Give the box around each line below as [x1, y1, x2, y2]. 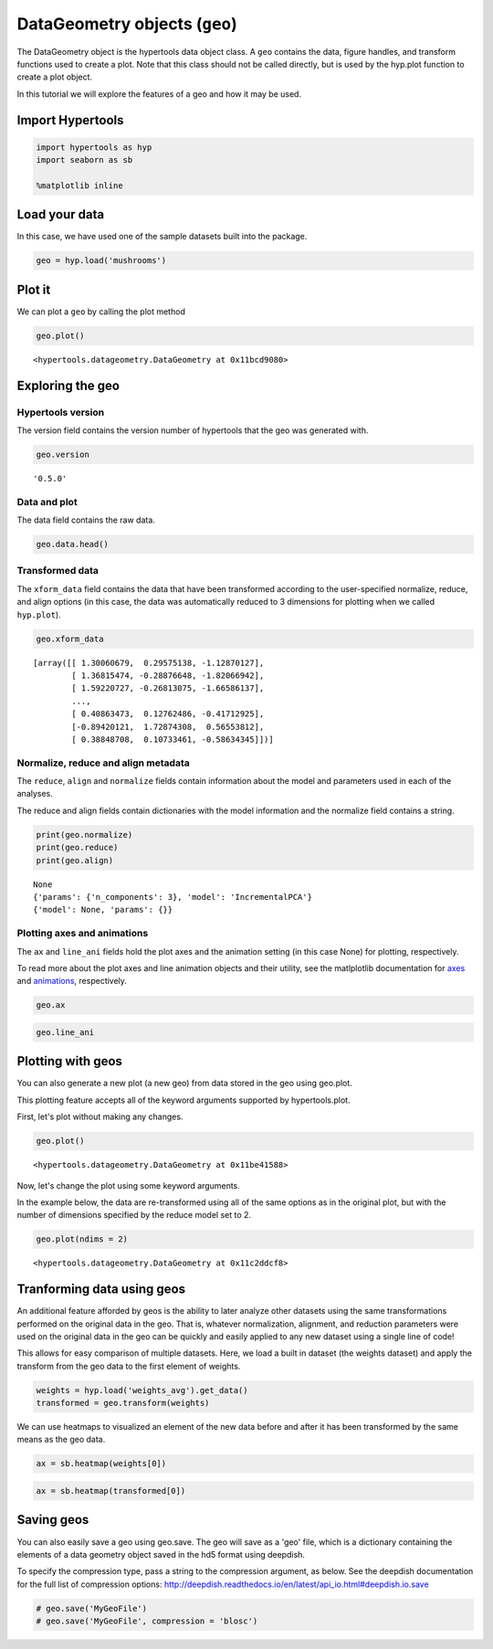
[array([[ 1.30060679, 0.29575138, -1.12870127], [33, 658, 265, 668]
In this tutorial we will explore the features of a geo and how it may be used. [16, 88, 301, 100]
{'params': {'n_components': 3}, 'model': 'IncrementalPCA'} [33, 892, 312, 902]
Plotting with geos [16, 1053, 123, 1069]
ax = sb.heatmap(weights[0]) [36, 1458, 167, 1469]
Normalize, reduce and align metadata [16, 756, 191, 769]
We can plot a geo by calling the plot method [16, 306, 186, 317]
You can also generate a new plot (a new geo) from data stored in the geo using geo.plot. [16, 1078, 353, 1089]
